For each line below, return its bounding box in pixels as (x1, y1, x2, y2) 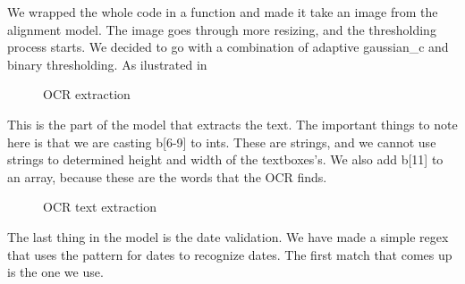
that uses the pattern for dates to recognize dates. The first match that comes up (7, 245, 452, 263)
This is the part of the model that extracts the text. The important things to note (7, 114, 458, 133)
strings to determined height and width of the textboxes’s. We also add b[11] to (7, 150, 444, 169)
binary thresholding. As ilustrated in (7, 54, 207, 73)
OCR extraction (43, 85, 131, 104)
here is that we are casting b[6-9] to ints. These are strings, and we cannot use (7, 132, 436, 151)
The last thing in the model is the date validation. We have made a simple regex (7, 227, 449, 246)
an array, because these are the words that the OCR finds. (7, 167, 327, 186)
